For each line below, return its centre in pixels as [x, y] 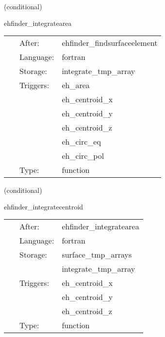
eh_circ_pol [83, 156]
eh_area [76, 85]
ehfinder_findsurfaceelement [110, 43]
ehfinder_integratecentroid [44, 206]
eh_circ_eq [81, 142]
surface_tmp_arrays [97, 255]
